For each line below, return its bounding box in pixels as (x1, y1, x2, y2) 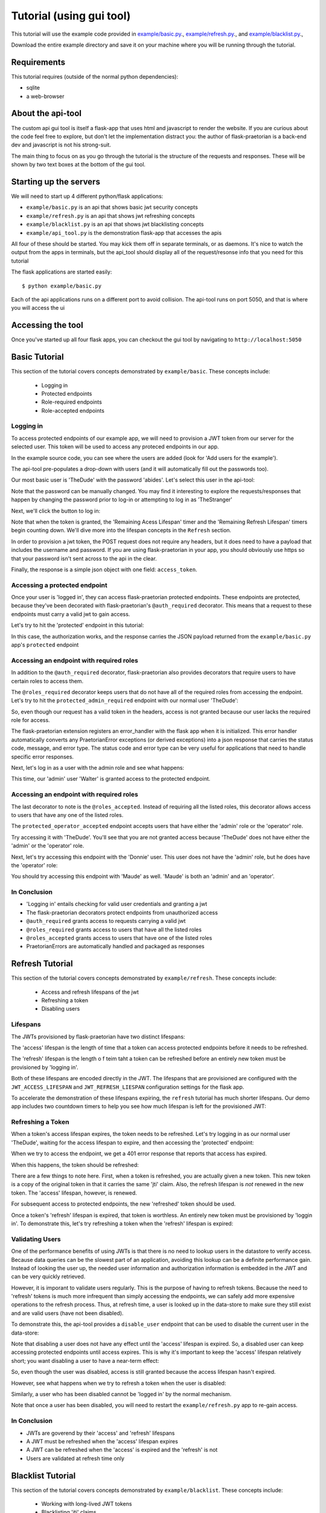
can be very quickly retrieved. (11, 1273, 86, 1280)
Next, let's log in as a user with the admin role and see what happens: (11, 764, 184, 772)
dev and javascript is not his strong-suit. (11, 141, 112, 148)
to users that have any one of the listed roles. (11, 811, 124, 818)
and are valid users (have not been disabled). (11, 1309, 124, 1316)
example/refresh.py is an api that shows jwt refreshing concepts (26, 212, 196, 219)
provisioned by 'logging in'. (11, 1063, 78, 1071)
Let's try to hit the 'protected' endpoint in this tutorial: (11, 622, 144, 629)
